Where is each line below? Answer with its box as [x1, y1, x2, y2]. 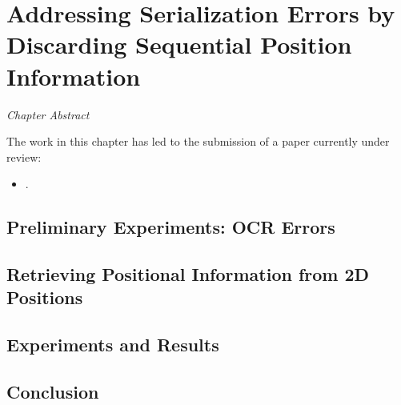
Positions [6, 285, 83, 310]
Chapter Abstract [6, 106, 90, 122]
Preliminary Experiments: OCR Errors [6, 215, 335, 239]
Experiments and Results [6, 332, 219, 357]
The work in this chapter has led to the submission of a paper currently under [6, 133, 390, 150]
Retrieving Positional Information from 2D [6, 262, 370, 287]
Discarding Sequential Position [6, 28, 352, 61]
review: [6, 148, 42, 165]
